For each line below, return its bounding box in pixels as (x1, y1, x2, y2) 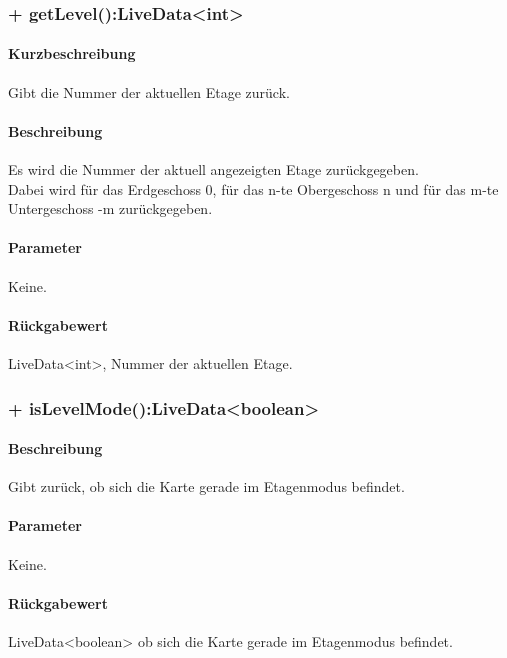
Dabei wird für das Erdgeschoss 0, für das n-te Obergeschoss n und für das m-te (8, 178, 499, 199)
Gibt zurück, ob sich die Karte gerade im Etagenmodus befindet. (8, 476, 405, 497)
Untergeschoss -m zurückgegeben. (8, 198, 213, 219)
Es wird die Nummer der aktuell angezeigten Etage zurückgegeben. (8, 159, 419, 180)
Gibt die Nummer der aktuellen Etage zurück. (8, 81, 290, 102)
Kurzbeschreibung (8, 43, 136, 64)
